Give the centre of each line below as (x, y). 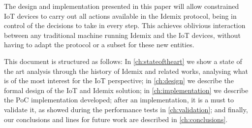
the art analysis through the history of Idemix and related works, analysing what (126, 71)
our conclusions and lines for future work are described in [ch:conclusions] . (116, 119)
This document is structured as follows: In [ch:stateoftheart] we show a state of (123, 61)
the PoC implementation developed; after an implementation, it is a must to (119, 100)
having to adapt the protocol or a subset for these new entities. (99, 45)
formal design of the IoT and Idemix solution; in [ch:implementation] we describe (126, 90)
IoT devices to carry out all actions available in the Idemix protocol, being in (120, 16)
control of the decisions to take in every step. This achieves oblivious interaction (125, 25)
